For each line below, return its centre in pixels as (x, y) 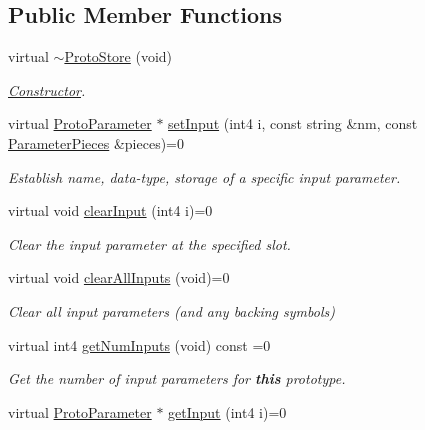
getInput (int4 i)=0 (227, 411)
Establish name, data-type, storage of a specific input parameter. (204, 176)
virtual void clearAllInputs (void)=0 (119, 277)
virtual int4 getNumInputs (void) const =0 (139, 344)
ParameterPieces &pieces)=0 (96, 142)
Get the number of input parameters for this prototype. (177, 378)
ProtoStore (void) (118, 56)
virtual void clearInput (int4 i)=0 (110, 210)
